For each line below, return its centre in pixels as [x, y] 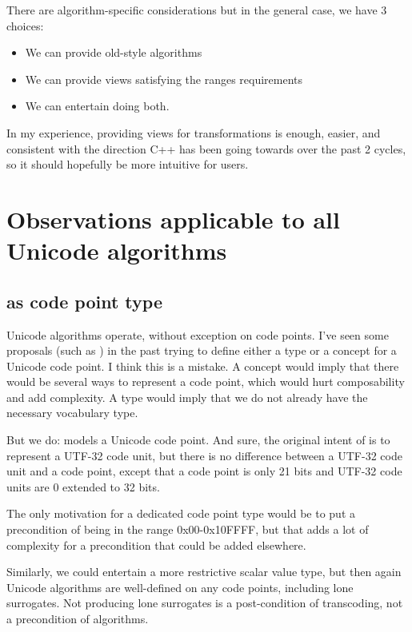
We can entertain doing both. [97, 106]
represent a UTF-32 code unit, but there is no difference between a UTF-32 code [204, 455]
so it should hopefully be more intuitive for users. [128, 164]
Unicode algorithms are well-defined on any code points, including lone [180, 587]
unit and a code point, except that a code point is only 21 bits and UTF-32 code [204, 471]
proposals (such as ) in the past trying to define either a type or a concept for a [202, 350]
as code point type [84, 301]
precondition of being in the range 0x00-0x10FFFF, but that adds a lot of [188, 529]
